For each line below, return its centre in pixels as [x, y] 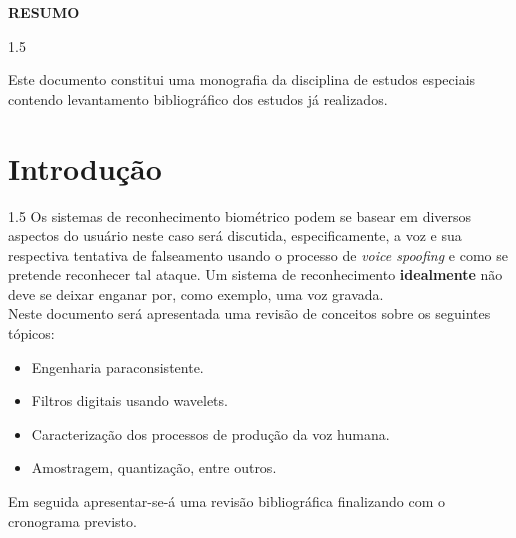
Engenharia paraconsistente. [117, 366]
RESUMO [44, 12]
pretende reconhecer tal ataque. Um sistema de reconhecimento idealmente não [255, 274]
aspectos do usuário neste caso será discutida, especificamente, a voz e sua [235, 235]
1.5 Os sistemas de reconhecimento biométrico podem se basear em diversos [240, 215]
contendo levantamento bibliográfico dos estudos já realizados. [198, 98]
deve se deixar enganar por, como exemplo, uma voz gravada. [196, 293]
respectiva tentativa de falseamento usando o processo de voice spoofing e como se [258, 254]
